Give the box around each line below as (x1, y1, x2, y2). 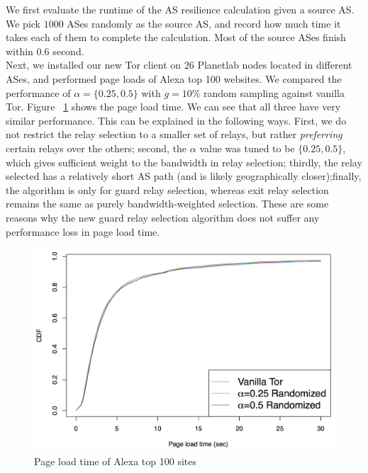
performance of (6, 85, 71, 100)
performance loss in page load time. (6, 224, 160, 239)
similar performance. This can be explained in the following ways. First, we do (6, 113, 347, 127)
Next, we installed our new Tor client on (6, 57, 182, 72)
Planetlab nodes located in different (197, 57, 352, 72)
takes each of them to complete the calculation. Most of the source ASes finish (6, 30, 346, 45)
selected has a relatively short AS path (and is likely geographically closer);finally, (6, 169, 362, 183)
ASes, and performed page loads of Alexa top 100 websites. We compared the (6, 71, 342, 86)
